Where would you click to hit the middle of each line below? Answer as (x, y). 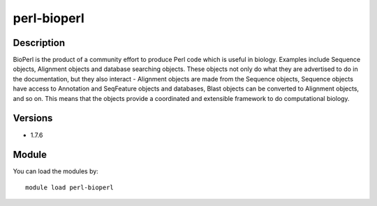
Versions (33, 118)
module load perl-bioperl (70, 187)
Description (39, 43)
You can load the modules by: (56, 171)
